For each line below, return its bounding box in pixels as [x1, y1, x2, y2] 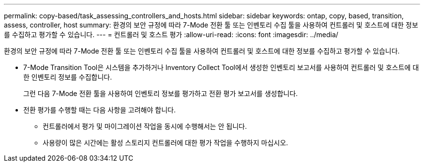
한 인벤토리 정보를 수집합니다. [23, 73, 112, 81]
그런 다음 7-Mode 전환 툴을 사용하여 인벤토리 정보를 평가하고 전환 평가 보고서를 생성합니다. [23, 89, 298, 97]
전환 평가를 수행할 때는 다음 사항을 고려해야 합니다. [23, 106, 176, 114]
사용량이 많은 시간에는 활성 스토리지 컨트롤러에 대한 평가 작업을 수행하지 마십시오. [43, 138, 288, 147]
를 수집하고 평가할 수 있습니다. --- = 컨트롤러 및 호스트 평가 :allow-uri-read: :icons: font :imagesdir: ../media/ [4, 30, 338, 39]
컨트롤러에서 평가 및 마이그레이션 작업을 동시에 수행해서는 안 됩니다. [43, 122, 247, 130]
